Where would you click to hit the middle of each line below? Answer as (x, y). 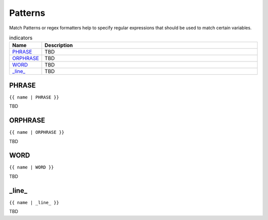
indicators (21, 38)
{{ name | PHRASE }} (34, 97)
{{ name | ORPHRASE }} (37, 132)
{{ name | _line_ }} (34, 202)
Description (59, 46)
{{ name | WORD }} (32, 167)
